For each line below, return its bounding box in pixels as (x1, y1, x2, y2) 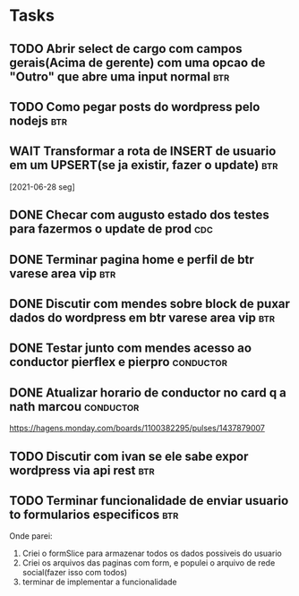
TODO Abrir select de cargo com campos (9, 41, 243, 56)
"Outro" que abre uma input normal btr (9, 69, 230, 84)
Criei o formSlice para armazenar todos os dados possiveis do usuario (21, 548, 282, 559)
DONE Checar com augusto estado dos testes (9, 208, 270, 223)
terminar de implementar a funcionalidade (21, 576, 177, 587)
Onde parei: (9, 531, 53, 541)
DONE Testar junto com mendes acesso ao (9, 341, 252, 356)
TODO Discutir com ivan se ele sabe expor (9, 448, 249, 464)
